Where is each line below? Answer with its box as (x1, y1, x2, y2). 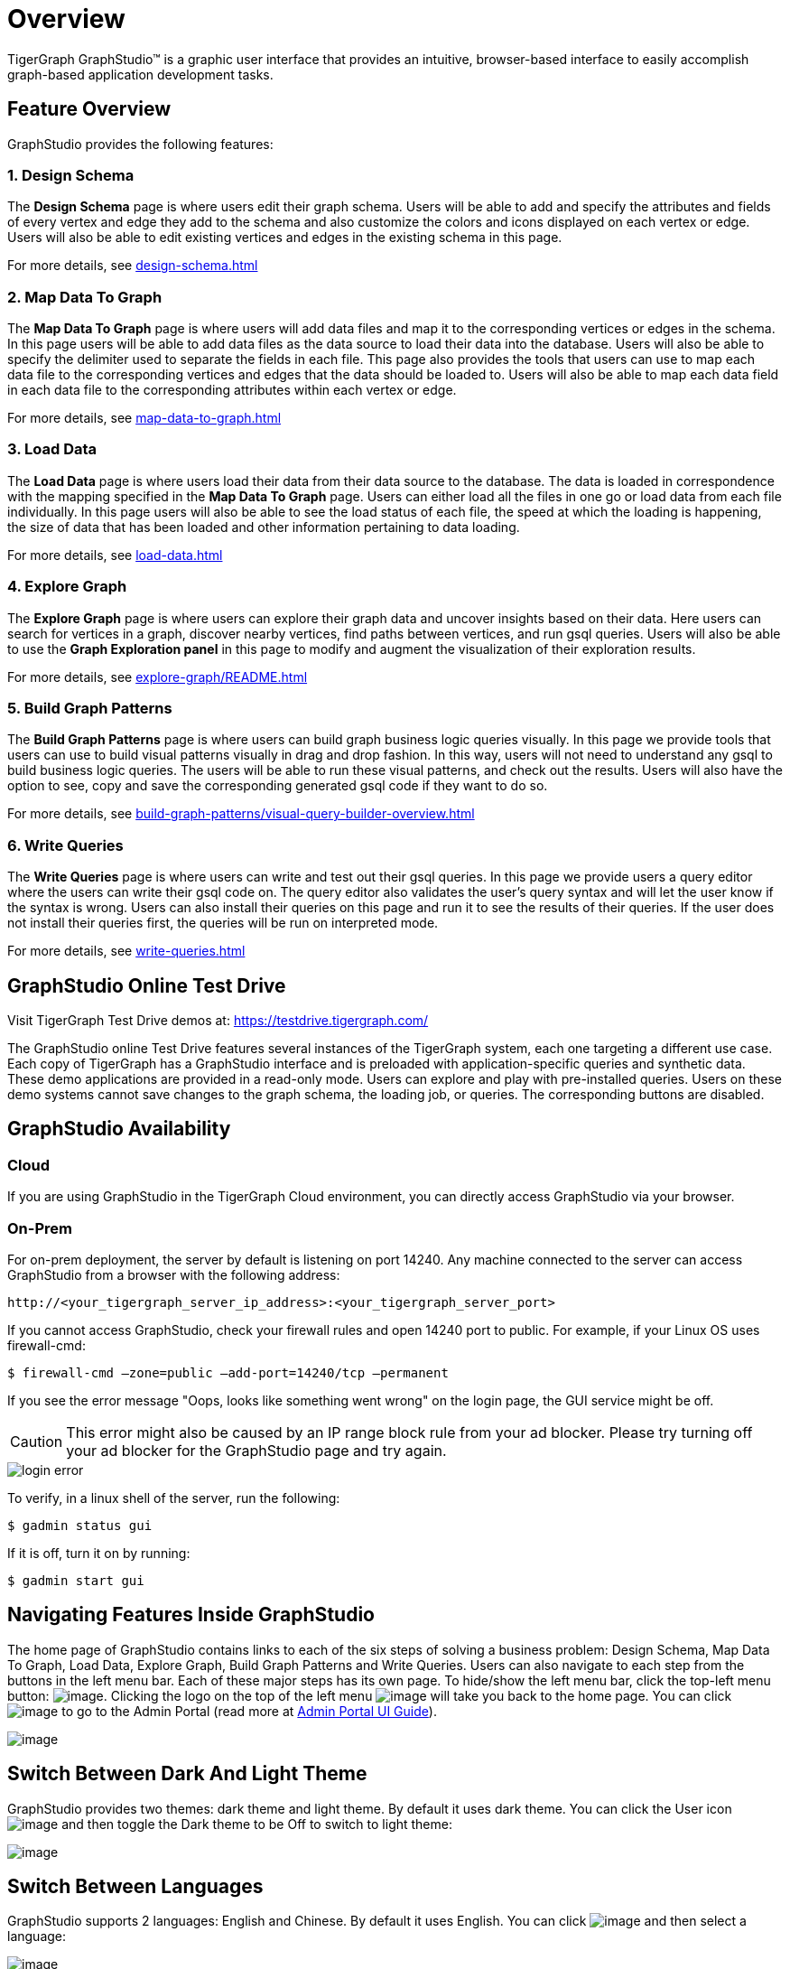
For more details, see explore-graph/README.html (7, 668, 308, 685)
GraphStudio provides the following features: (7, 135, 274, 152)
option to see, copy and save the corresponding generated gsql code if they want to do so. (7, 778, 548, 794)
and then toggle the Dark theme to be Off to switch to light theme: (61, 1815, 452, 1832)
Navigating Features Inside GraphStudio (7, 1603, 375, 1627)
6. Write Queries (7, 835, 124, 854)
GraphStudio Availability (7, 1117, 231, 1141)
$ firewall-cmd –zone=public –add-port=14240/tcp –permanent (7, 1365, 449, 1380)
